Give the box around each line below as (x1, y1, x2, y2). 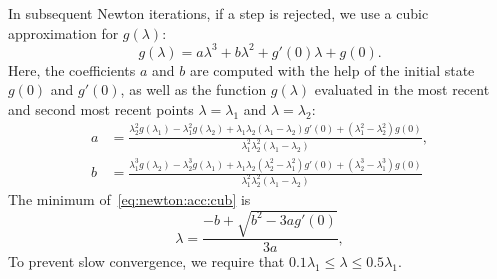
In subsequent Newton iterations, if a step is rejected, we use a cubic (8, 3, 429, 23)
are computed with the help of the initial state (189, 59, 475, 80)
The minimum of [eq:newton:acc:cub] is (8, 189, 251, 210)
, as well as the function (120, 79, 267, 100)
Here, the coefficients (8, 59, 136, 80)
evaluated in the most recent (314, 79, 490, 100)
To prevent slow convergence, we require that (8, 251, 285, 272)
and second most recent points (8, 98, 194, 119)
